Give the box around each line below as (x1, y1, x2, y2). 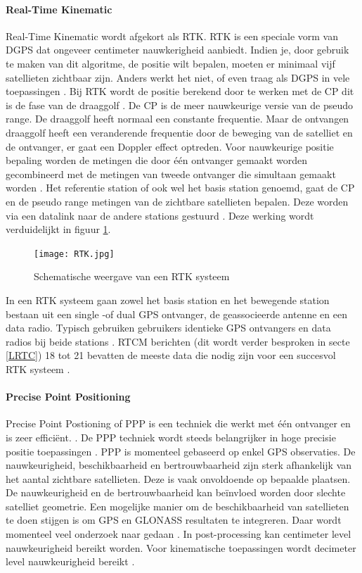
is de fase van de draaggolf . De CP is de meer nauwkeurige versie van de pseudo (6, 97, 353, 112)
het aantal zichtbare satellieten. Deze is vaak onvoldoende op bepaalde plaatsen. (6, 471, 351, 486)
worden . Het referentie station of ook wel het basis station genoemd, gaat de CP (6, 180, 355, 195)
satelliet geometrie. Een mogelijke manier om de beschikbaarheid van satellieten (6, 498, 349, 513)
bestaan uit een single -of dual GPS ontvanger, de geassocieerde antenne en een (6, 306, 347, 321)
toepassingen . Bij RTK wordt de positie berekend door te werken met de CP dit (6, 84, 354, 99)
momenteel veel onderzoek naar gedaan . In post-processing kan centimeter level (6, 527, 351, 541)
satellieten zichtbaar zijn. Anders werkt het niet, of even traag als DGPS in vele (6, 70, 350, 84)
